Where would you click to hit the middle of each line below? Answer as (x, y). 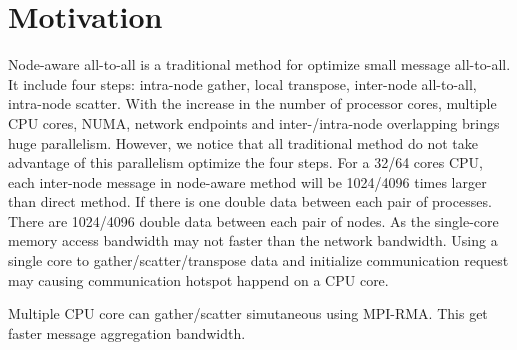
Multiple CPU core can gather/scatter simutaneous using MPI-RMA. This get (248, 313)
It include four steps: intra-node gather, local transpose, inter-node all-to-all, (242, 83)
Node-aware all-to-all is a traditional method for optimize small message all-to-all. (259, 64)
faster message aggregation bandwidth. (127, 332)
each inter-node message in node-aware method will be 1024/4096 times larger (247, 181)
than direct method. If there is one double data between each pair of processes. (250, 201)
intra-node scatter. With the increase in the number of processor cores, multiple (252, 103)
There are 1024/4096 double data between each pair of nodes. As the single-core (253, 220)
